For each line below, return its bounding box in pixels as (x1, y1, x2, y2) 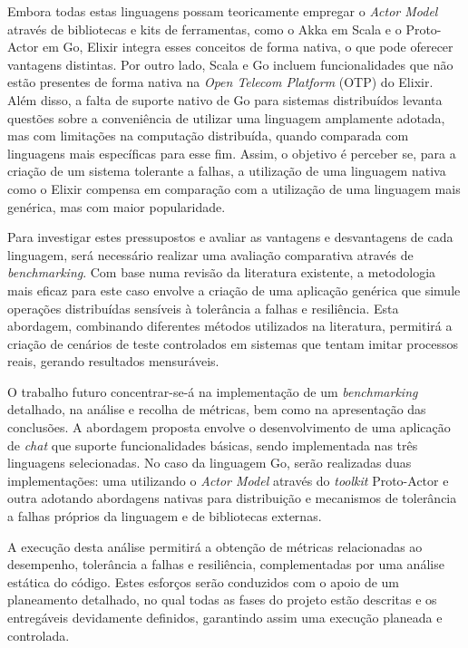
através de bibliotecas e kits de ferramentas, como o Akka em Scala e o (7, 19, 402, 38)
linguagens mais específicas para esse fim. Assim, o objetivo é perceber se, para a (7, 143, 456, 162)
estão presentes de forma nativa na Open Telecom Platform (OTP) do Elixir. (7, 73, 434, 92)
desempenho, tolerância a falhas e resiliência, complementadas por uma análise (7, 555, 444, 574)
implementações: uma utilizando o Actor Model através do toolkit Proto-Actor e (7, 470, 449, 489)
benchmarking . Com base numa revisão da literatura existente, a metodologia (7, 263, 436, 282)
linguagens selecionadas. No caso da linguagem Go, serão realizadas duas (7, 453, 412, 472)
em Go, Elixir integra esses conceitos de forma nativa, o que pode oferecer (42, 37, 453, 56)
